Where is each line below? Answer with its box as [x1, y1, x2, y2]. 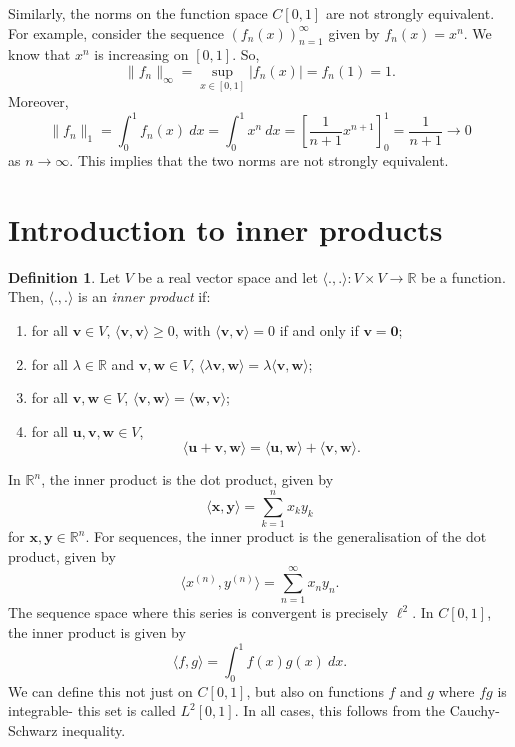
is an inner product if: [78, 286, 211, 307]
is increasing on [94, 44, 189, 65]
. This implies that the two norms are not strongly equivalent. [69, 150, 449, 171]
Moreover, [8, 91, 69, 112]
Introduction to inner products [8, 208, 443, 249]
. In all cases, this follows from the [234, 700, 445, 721]
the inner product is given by [8, 622, 186, 642]
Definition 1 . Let [8, 266, 121, 287]
